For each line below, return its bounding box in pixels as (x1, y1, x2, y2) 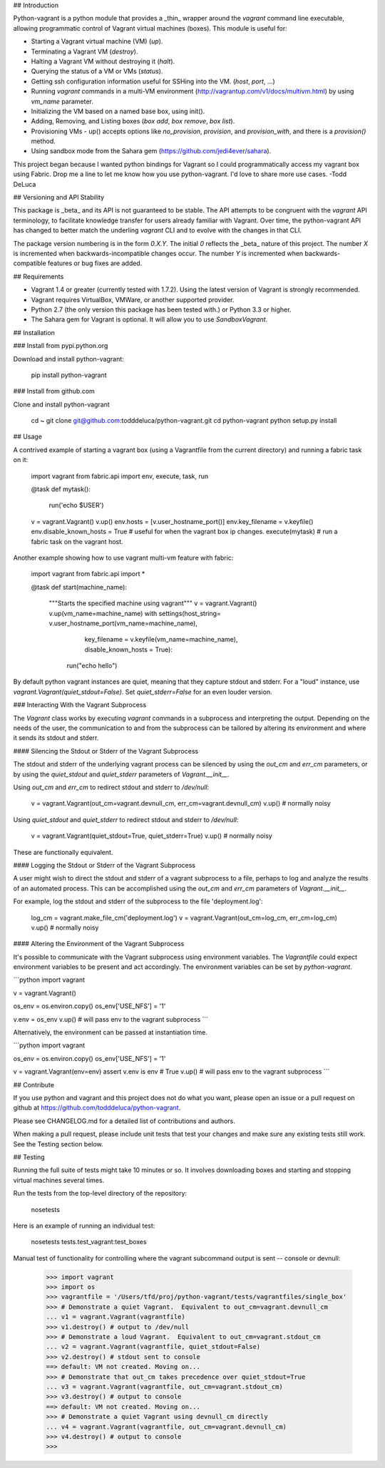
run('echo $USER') (48, 501, 104, 510)
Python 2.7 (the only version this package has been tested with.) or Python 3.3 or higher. (31, 305, 292, 314)
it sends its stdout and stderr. (13, 734, 99, 742)
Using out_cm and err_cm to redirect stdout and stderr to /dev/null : (13, 783, 210, 791)
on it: (13, 456, 29, 464)
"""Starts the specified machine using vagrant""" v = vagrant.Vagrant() (48, 599, 257, 607)
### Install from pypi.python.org (13, 342, 108, 350)
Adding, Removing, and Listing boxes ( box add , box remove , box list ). (31, 117, 235, 125)
